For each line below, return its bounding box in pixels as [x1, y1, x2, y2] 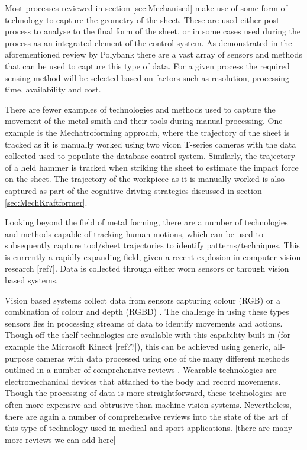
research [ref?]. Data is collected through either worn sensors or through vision [5, 262, 289, 275]
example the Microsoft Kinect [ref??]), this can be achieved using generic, [5, 340, 271, 353]
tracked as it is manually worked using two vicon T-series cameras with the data [5, 138, 296, 150]
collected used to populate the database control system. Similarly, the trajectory [5, 149, 296, 162]
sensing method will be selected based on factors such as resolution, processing [5, 71, 290, 84]
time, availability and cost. [5, 83, 101, 95]
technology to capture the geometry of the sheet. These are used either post [5, 13, 280, 25]
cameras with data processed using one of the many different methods [35, 352, 289, 364]
